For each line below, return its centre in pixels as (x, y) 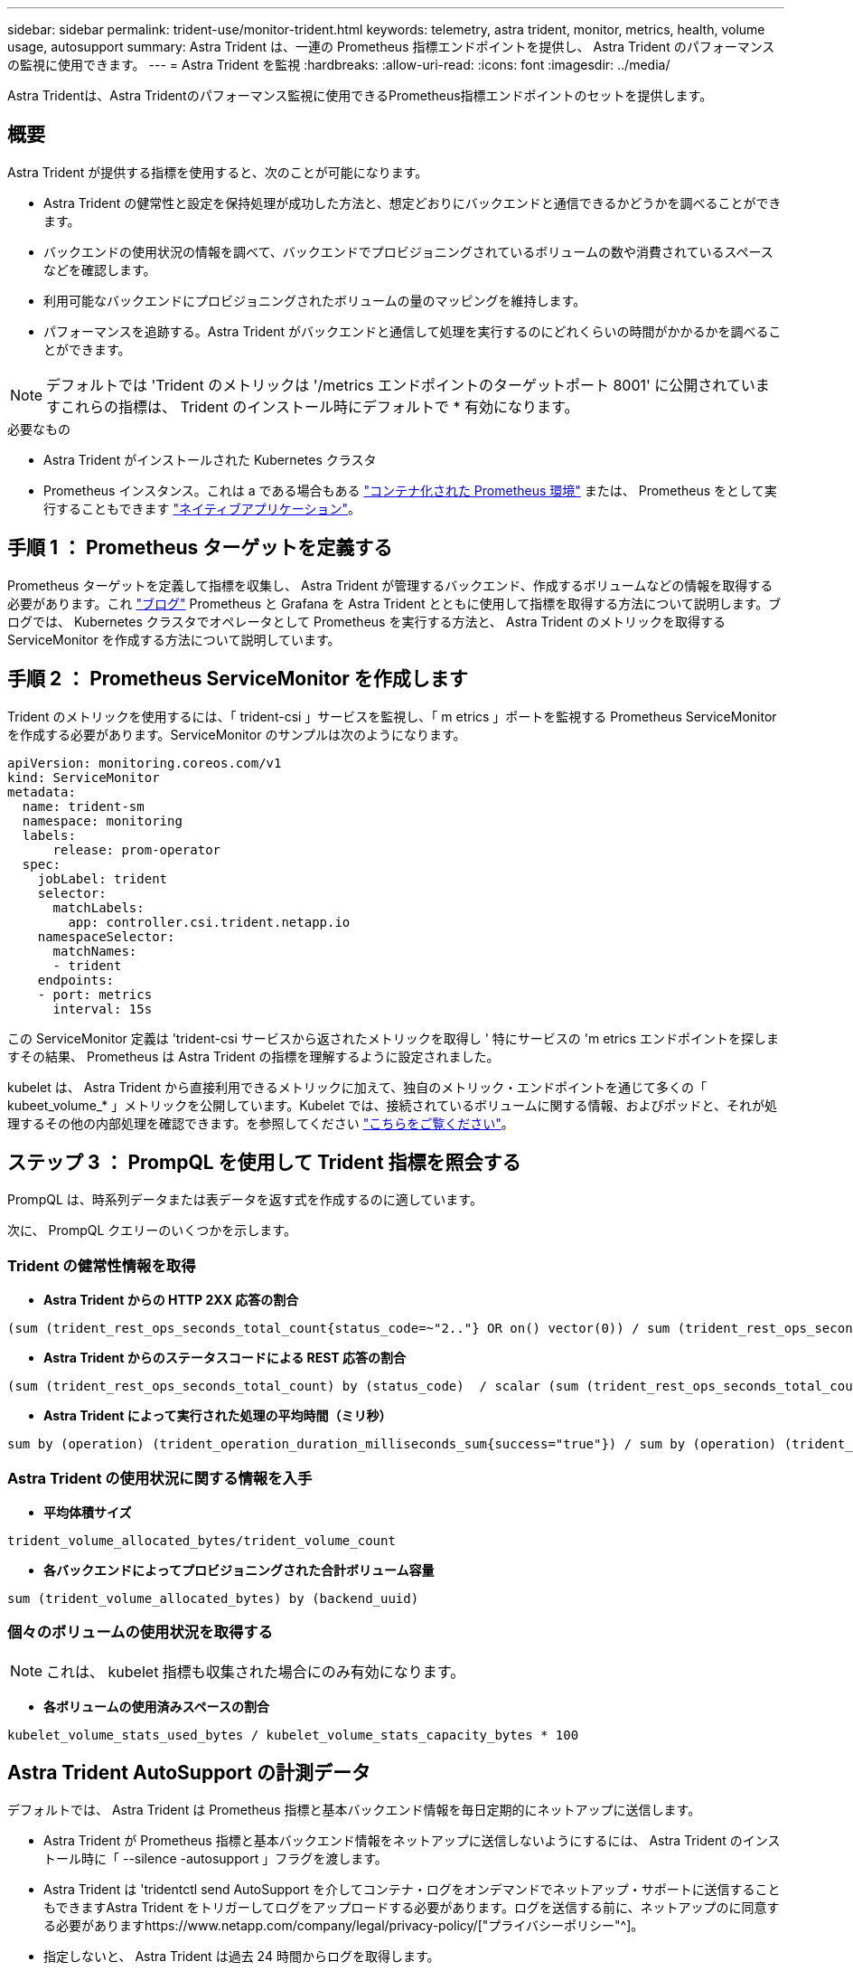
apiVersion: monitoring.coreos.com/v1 (145, 763)
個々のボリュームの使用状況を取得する (140, 1632)
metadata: (42, 792)
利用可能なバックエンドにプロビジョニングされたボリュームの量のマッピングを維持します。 (315, 300)
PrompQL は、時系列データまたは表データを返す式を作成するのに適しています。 (245, 1200)
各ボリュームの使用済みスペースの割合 (156, 1706)
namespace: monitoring (102, 820)
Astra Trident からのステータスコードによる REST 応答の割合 (225, 1358)
